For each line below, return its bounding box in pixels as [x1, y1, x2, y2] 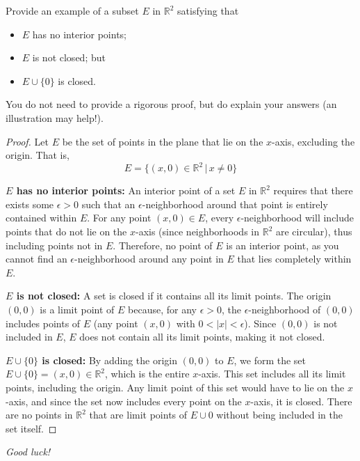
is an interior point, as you [226, 237, 339, 252]
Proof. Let [6, 134, 49, 148]
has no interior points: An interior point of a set [16, 183, 236, 198]
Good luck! [6, 444, 51, 459]
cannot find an [6, 251, 67, 266]
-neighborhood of [248, 302, 321, 316]
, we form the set [234, 352, 306, 367]
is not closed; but [32, 50, 106, 65]
